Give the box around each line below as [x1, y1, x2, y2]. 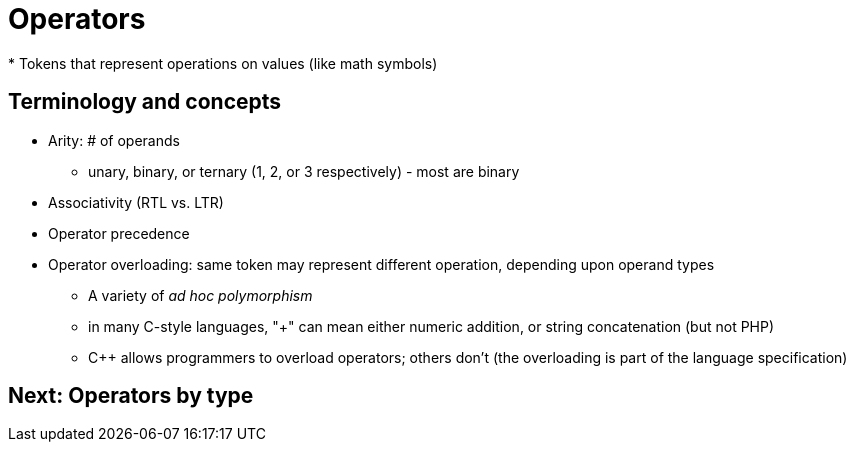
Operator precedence [48, 224, 190, 242]
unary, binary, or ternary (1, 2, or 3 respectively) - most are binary [88, 162, 520, 180]
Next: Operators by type [8, 383, 254, 409]
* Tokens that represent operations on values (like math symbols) [8, 54, 438, 72]
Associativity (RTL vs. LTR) [48, 193, 224, 211]
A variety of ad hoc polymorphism [88, 286, 313, 304]
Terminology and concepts [8, 89, 282, 115]
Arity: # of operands [48, 131, 180, 149]
